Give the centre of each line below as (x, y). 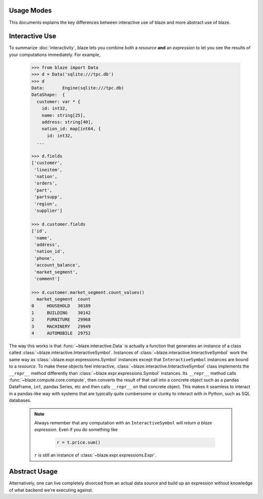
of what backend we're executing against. (51, 490)
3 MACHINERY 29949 (61, 326)
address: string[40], (67, 122)
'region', (46, 204)
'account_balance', (57, 265)
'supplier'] (48, 211)
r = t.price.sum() (79, 443)
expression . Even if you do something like (76, 430)
